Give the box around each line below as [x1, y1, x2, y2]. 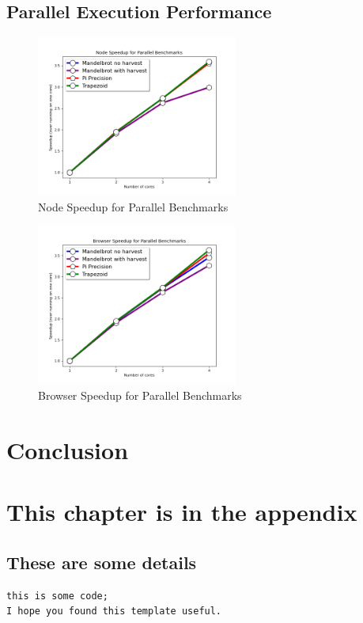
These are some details [6, 549, 197, 574]
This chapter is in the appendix [6, 496, 357, 528]
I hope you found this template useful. [6, 606, 222, 617]
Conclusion [6, 433, 129, 465]
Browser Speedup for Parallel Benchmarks [38, 386, 242, 403]
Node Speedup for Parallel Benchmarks [38, 198, 229, 215]
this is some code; [6, 590, 108, 602]
